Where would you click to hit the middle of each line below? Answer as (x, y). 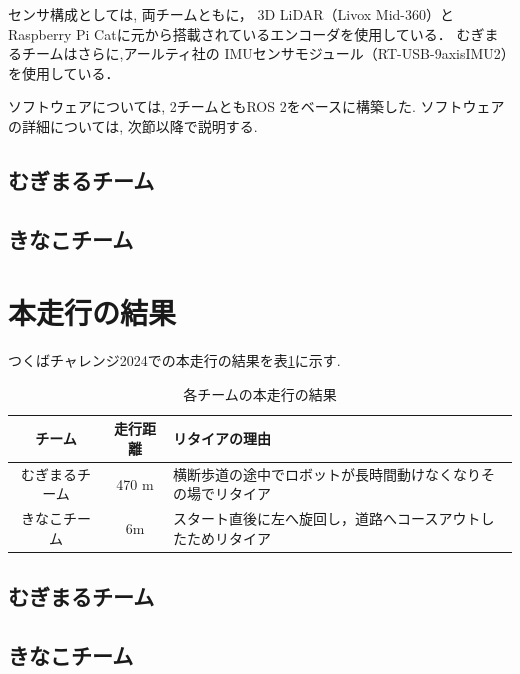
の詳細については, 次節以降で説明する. (133, 125)
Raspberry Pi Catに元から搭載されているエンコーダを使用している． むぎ (246, 33)
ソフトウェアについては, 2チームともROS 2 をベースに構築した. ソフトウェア (256, 106)
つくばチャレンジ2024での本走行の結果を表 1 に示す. (174, 360)
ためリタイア (229, 537)
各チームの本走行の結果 (260, 393)
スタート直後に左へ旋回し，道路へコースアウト (327, 518)
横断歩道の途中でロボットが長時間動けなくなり (327, 473)
